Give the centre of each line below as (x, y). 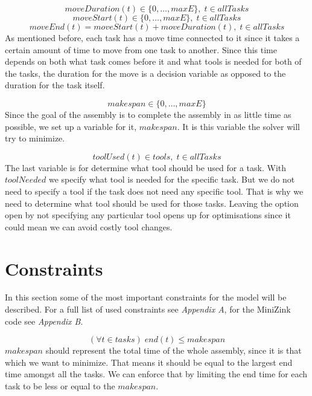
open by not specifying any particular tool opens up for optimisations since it (148, 215)
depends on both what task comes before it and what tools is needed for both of (153, 61)
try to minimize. (35, 138)
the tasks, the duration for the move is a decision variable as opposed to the (145, 73)
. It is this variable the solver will (239, 126)
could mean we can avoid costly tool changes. (89, 226)
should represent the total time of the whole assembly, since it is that (174, 350)
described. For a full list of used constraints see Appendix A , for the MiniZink (148, 309)
